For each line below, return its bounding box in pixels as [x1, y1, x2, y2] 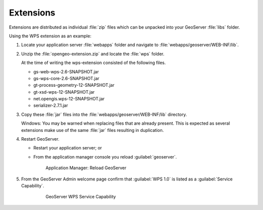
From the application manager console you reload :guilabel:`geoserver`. [33, 154, 177, 160]
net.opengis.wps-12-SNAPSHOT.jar [33, 96, 105, 102]
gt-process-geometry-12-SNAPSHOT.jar [33, 82, 114, 88]
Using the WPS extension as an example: [9, 33, 92, 39]
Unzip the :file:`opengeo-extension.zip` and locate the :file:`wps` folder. [21, 51, 165, 57]
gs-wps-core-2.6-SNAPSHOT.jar [33, 75, 100, 81]
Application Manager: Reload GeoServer [45, 165, 127, 171]
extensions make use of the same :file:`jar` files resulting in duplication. [21, 127, 164, 133]
